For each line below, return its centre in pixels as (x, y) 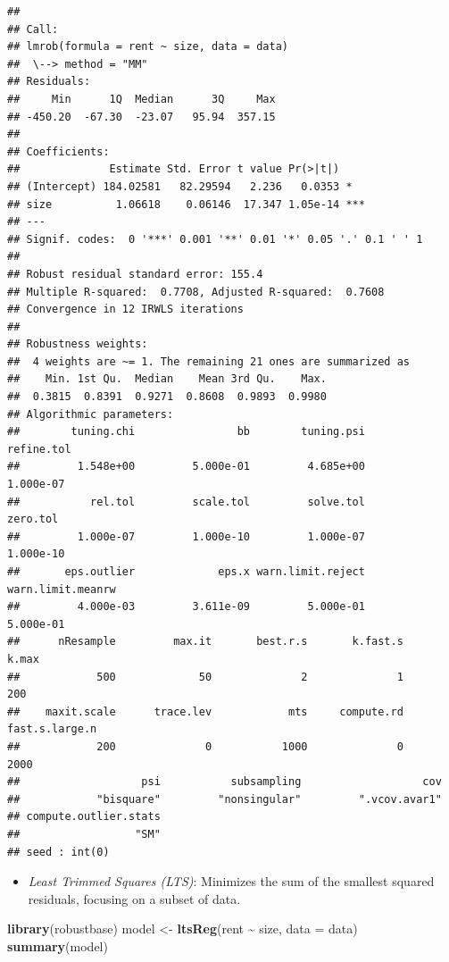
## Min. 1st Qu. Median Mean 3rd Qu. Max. (167, 379)
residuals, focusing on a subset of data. (134, 898)
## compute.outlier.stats (84, 817)
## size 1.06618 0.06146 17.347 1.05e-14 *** (186, 204)
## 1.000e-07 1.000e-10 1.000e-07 (186, 536)
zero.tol (33, 519)
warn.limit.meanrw (62, 589)
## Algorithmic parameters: (91, 414)
